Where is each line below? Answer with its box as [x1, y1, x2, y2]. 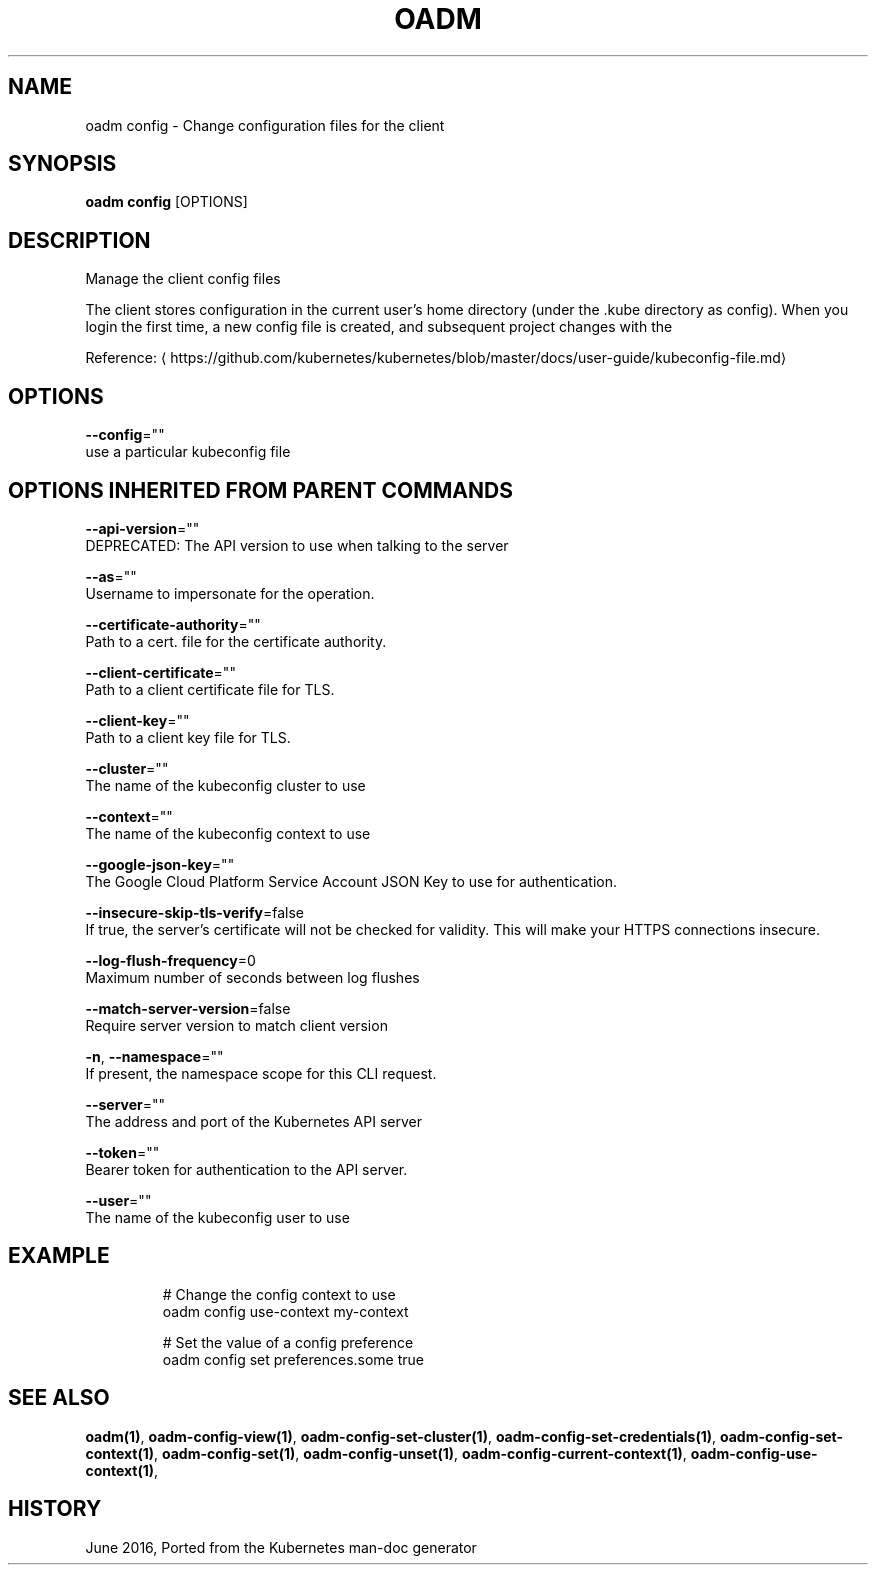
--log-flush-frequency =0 [85, 951, 256, 969]
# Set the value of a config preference [162, 1333, 414, 1351]
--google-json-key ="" [85, 855, 235, 873]
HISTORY [8, 1496, 102, 1522]
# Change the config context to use [162, 1285, 396, 1303]
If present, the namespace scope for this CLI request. [85, 1064, 437, 1082]
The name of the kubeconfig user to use [85, 1208, 350, 1226]
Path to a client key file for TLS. [85, 728, 291, 746]
